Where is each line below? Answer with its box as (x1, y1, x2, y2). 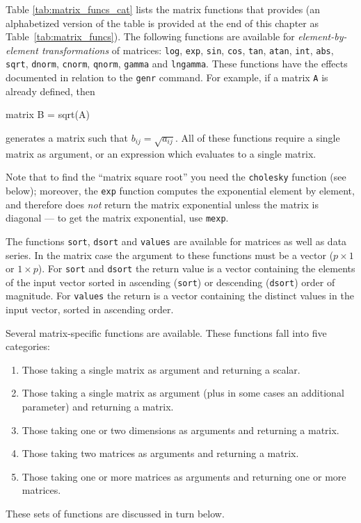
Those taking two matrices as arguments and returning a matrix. (22, 446, 299, 460)
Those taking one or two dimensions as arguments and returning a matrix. (22, 422, 339, 437)
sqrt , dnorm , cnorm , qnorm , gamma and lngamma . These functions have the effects (6, 56, 348, 71)
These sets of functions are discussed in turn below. (6, 506, 225, 521)
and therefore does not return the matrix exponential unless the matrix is (6, 197, 319, 211)
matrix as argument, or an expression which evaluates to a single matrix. (6, 146, 316, 160)
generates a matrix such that (6, 130, 128, 144)
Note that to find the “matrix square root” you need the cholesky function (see (6, 169, 346, 184)
